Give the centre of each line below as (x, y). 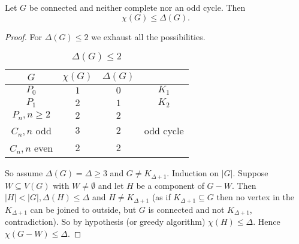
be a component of (170, 185)
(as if (161, 197)
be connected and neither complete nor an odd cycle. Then (137, 7)
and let (111, 185)
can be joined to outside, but (83, 209)
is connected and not (186, 209)
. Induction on (193, 173)
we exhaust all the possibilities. (148, 36)
